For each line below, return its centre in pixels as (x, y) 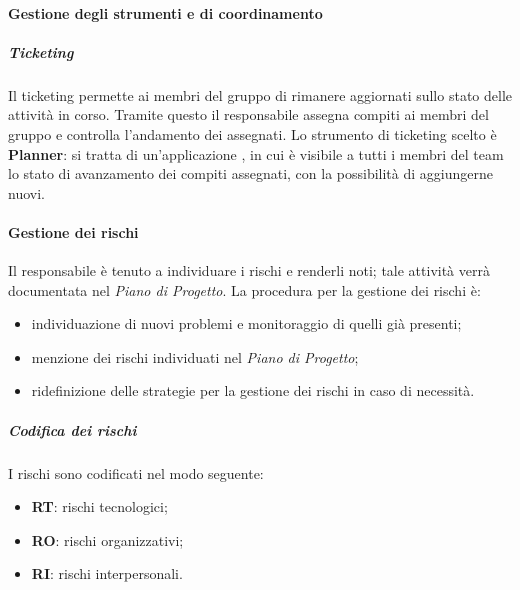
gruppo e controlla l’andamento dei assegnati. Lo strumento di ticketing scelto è (252, 133)
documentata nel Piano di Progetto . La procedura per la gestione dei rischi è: (244, 289)
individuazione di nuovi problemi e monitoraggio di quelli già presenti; (246, 323)
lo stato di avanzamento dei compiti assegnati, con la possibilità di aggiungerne (250, 173)
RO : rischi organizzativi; (107, 539)
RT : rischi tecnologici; (99, 506)
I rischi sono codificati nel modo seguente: (136, 472)
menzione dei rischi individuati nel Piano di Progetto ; (195, 356)
